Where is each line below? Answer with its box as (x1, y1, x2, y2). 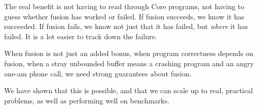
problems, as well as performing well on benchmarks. (4, 95, 169, 105)
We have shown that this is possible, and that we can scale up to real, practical (4, 85, 253, 96)
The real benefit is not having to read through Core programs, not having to (4, 1, 245, 11)
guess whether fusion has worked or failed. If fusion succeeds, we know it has (4, 11, 245, 21)
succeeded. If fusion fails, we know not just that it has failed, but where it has (4, 21, 248, 32)
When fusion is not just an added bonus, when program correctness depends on (4, 48, 253, 59)
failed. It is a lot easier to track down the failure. (4, 31, 157, 41)
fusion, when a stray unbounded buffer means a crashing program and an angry (4, 58, 254, 68)
